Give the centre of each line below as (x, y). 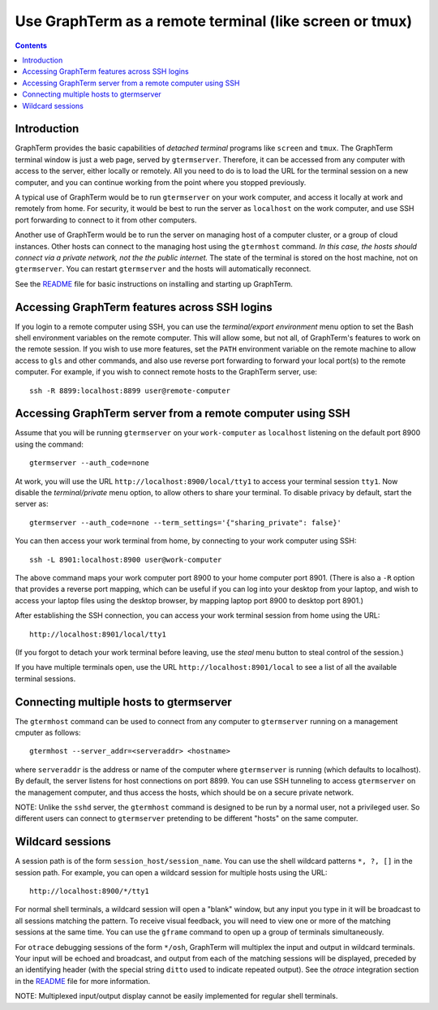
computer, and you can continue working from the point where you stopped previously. (161, 182)
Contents (31, 45)
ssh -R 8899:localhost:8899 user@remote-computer (130, 391)
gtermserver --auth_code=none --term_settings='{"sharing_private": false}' (186, 522)
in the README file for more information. (83, 981)
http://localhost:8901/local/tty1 (98, 634)
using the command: (49, 444)
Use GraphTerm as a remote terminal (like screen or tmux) (214, 21)
